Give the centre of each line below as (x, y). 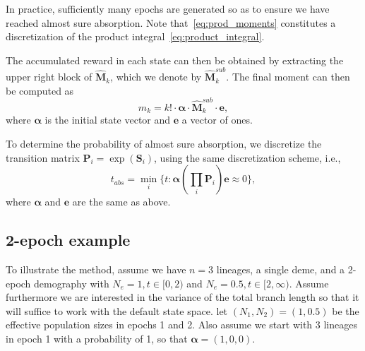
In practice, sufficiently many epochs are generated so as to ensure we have (168, 8)
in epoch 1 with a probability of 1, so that (97, 338)
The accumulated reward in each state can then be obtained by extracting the (175, 60)
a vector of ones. (217, 120)
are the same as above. (121, 202)
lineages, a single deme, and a (281, 269)
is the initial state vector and (108, 120)
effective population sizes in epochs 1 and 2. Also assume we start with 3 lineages (181, 325)
